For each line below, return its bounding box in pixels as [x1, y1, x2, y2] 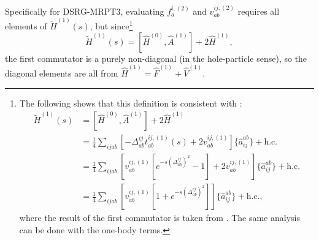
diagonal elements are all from [5, 66, 118, 79]
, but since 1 [90, 18, 133, 32]
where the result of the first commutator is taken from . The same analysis [19, 211, 300, 224]
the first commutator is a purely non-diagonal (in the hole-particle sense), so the [5, 51, 307, 64]
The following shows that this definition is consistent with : [19, 96, 242, 109]
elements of [5, 20, 47, 32]
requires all [237, 4, 280, 17]
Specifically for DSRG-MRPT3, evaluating [5, 4, 164, 17]
